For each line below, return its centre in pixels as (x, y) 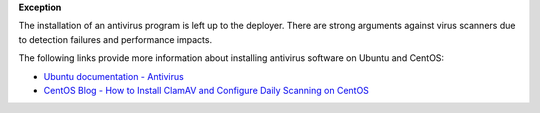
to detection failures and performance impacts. (115, 39)
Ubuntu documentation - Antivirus (113, 76)
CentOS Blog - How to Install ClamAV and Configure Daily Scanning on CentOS (206, 90)
